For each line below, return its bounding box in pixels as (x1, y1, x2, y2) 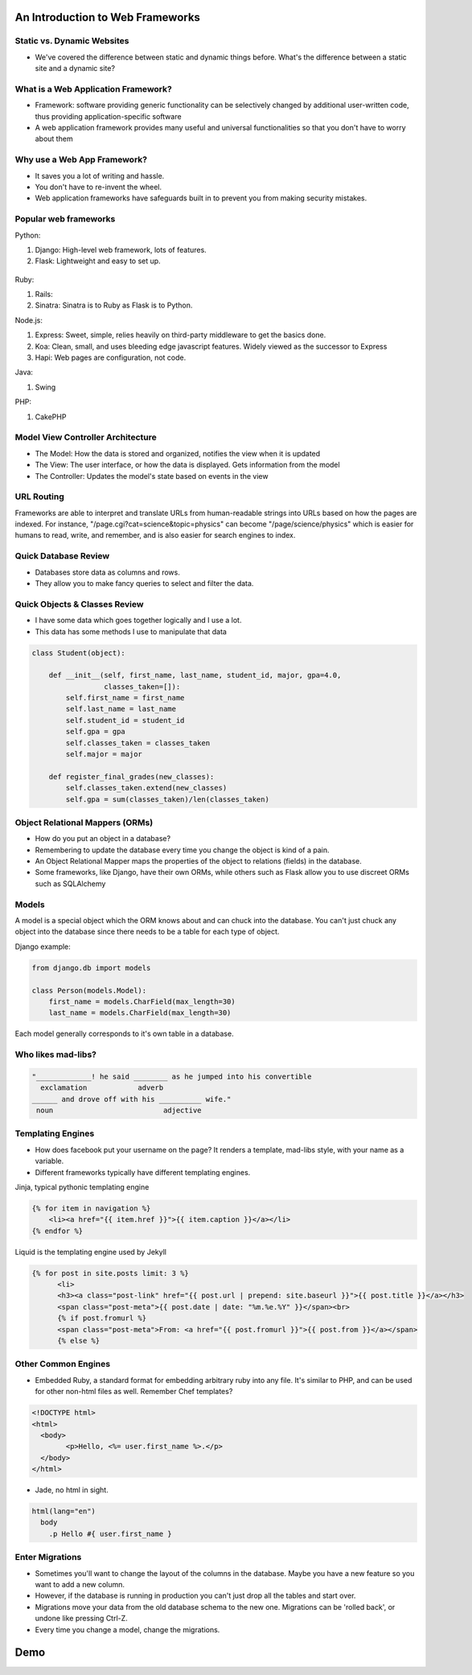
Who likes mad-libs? (14, 1049, 96, 1060)
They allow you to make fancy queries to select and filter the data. (35, 578, 254, 588)
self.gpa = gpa (65, 727, 126, 736)
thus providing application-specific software (35, 111, 182, 121)
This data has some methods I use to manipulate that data (35, 626, 227, 636)
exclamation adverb (40, 1083, 164, 1092)
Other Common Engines (14, 1359, 111, 1370)
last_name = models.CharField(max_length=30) (48, 1009, 232, 1017)
